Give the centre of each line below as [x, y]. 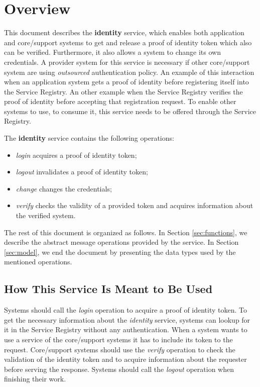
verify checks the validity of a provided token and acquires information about [135, 205]
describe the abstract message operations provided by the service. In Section [121, 242]
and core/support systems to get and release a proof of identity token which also [128, 42]
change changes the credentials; [64, 188]
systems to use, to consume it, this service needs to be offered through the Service [130, 111]
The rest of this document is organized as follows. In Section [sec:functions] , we [126, 232]
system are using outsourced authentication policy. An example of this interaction [129, 72]
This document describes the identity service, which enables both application [124, 32]
